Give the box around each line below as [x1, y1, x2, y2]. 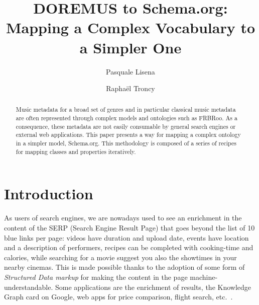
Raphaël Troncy [106, 83, 155, 94]
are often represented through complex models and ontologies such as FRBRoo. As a [16, 114, 237, 122]
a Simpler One [79, 37, 182, 57]
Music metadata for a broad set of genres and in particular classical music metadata [16, 105, 236, 114]
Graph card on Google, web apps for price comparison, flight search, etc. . [4, 291, 233, 302]
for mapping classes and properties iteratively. [16, 147, 136, 156]
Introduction [4, 183, 93, 204]
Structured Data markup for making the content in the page [4, 271, 188, 282]
